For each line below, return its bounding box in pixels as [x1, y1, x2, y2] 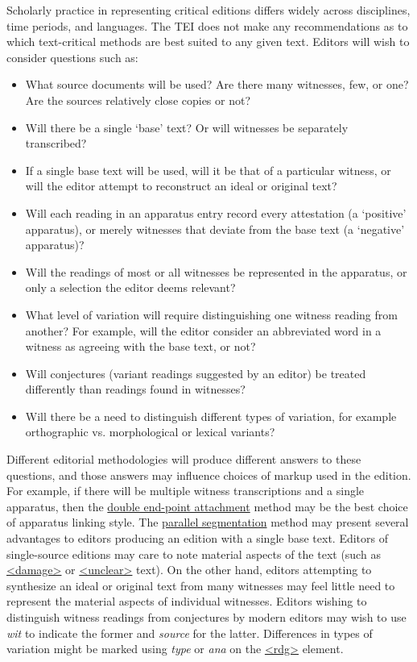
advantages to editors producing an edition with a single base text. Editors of [6, 530, 388, 547]
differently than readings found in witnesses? [25, 381, 246, 398]
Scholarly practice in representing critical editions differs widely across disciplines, [6, 2, 411, 18]
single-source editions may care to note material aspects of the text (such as [6, 545, 381, 562]
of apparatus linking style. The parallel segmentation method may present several [6, 514, 409, 531]
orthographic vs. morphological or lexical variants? [25, 423, 275, 440]
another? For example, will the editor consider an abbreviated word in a [25, 322, 382, 339]
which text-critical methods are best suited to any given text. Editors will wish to [6, 33, 410, 50]
